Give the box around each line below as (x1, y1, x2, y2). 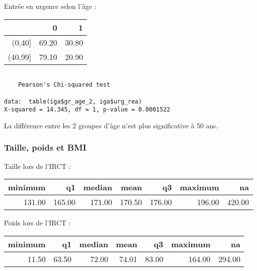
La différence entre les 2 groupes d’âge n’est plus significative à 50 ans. (4, 120, 218, 130)
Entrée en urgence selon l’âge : (4, 1, 96, 11)
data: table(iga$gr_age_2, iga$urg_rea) (4, 98, 142, 105)
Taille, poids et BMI (4, 141, 86, 154)
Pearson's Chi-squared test (18, 81, 110, 89)
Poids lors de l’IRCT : (4, 217, 71, 228)
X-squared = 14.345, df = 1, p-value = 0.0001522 (4, 106, 171, 113)
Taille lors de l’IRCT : (4, 161, 71, 171)
